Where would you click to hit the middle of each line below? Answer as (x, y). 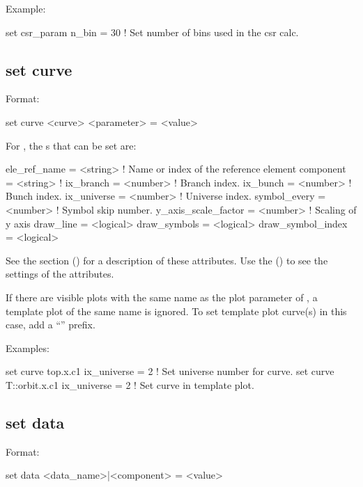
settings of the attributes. (60, 274)
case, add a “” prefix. (51, 325)
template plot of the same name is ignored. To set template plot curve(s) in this (176, 311)
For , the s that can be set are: (71, 145)
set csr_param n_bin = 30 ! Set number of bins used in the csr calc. (152, 32)
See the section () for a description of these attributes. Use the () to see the (167, 260)
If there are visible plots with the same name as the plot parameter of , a (162, 297)
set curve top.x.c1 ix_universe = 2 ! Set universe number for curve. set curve (170, 371)
